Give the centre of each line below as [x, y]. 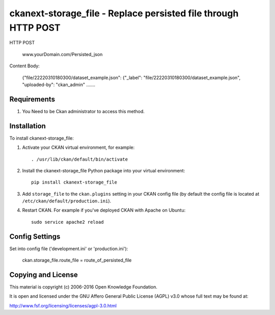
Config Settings [35, 236]
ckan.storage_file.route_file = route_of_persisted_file [77, 260]
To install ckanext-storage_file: [42, 138]
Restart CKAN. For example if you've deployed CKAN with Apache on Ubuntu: [104, 210]
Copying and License [44, 274]
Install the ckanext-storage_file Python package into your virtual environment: [104, 170]
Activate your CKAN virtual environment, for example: [78, 147]
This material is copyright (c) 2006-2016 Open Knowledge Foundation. [84, 287]
